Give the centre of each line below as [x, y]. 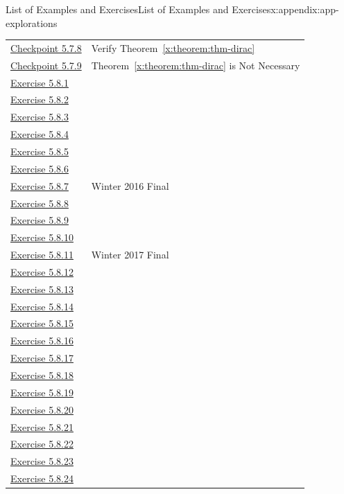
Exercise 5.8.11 [42, 255]
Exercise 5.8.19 [42, 392]
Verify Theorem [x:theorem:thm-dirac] [173, 47]
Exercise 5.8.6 [40, 168]
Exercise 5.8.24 [42, 478]
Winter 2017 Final [130, 255]
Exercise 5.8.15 [42, 323]
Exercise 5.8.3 [40, 117]
